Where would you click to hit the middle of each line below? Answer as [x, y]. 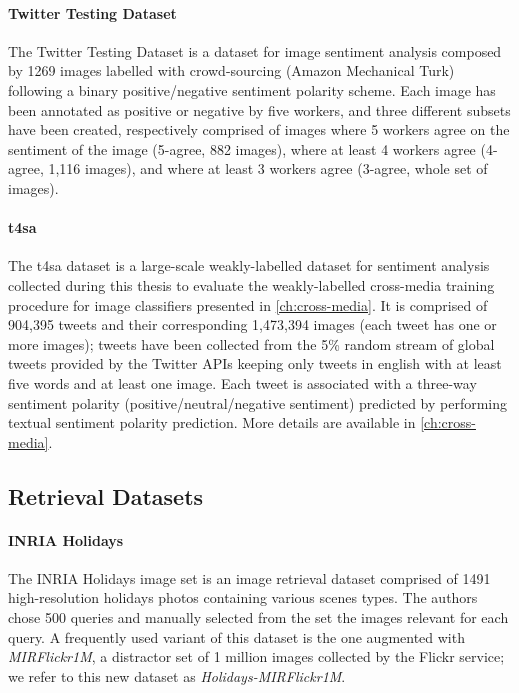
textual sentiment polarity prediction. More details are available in [212, 422]
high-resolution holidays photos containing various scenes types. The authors [243, 597]
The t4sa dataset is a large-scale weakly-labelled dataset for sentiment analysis [249, 265]
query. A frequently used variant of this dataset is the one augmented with [236, 636]
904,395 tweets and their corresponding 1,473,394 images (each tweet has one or [252, 324]
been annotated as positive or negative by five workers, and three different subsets [259, 109]
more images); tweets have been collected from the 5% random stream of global [251, 343]
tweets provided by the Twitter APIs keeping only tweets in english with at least [255, 363]
